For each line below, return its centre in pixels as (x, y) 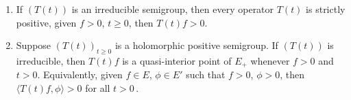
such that (206, 74)
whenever (270, 60)
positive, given (46, 22)
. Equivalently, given (80, 74)
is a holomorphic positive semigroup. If (196, 45)
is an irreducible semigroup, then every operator (173, 9)
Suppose (34, 45)
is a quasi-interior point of (177, 60)
